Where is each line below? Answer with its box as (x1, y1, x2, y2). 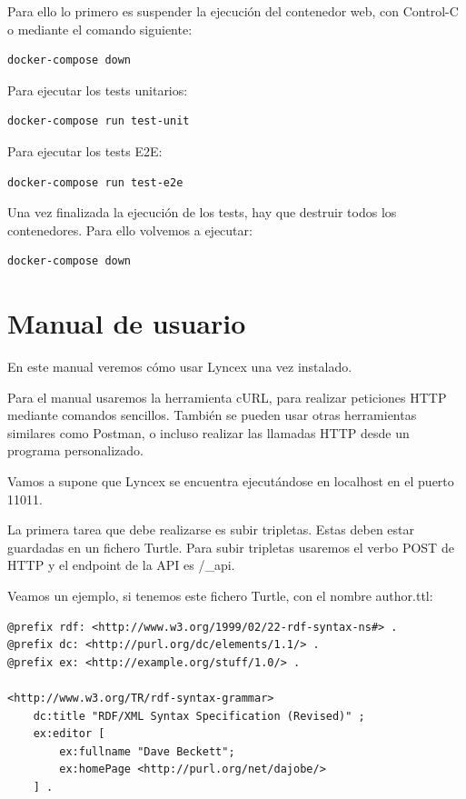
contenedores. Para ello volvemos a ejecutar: (7, 220, 253, 239)
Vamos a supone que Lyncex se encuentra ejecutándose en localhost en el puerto (7, 472, 454, 491)
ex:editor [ (33, 727, 105, 741)
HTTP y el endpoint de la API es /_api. (7, 555, 235, 574)
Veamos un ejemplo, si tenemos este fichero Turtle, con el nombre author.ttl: (7, 586, 433, 604)
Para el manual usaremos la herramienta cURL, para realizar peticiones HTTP (7, 387, 447, 406)
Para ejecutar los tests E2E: (7, 141, 163, 160)
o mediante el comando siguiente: (7, 19, 193, 38)
